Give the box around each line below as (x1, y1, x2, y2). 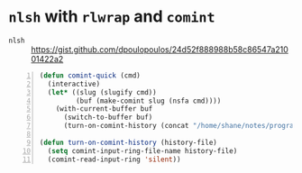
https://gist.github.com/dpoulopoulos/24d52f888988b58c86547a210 (31, 43, 289, 55)
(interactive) (47, 79, 101, 88)
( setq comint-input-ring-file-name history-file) (47, 146, 238, 155)
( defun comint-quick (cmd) (39, 70, 141, 80)
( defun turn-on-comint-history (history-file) (39, 138, 218, 147)
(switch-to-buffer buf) (63, 113, 153, 123)
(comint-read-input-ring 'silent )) (47, 155, 181, 164)
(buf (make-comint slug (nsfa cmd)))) (75, 96, 222, 105)
